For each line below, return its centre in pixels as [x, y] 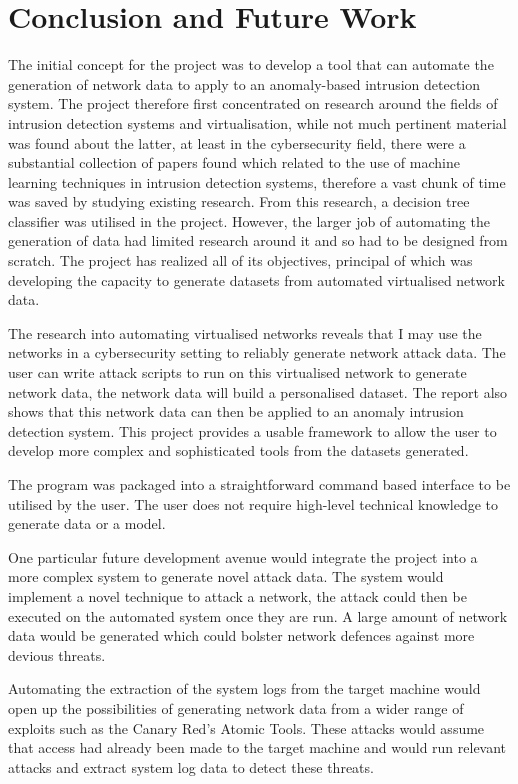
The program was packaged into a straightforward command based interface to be [259, 484]
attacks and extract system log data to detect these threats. [191, 766]
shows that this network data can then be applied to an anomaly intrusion [236, 411]
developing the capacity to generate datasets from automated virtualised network [256, 279]
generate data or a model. [87, 523]
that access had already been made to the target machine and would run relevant [257, 747]
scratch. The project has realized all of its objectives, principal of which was [240, 260]
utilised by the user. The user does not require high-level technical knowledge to [253, 503]
